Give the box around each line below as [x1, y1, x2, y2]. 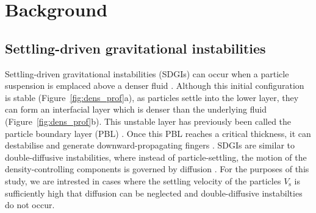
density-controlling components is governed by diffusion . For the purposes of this [5, 162, 309, 175]
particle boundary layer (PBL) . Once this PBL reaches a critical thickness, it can [5, 127, 311, 139]
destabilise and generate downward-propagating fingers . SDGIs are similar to [5, 139, 295, 152]
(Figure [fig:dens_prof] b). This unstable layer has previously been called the [5, 114, 292, 127]
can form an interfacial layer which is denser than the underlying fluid [5, 103, 267, 116]
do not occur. [5, 198, 55, 211]
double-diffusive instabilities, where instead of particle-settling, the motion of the [5, 150, 307, 163]
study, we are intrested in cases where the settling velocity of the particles [5, 174, 281, 187]
